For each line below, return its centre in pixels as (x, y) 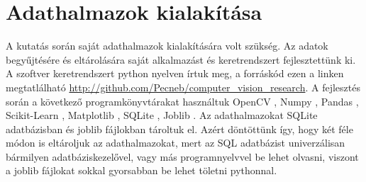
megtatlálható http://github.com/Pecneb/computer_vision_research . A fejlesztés (183, 87)
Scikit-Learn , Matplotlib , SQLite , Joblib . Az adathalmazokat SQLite (162, 115)
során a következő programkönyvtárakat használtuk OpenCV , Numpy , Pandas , (182, 101)
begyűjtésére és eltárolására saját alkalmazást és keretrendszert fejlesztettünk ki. (181, 59)
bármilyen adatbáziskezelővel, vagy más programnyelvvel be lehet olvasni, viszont (182, 156)
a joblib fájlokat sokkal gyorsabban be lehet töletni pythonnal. (142, 170)
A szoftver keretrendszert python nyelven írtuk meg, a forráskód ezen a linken (175, 73)
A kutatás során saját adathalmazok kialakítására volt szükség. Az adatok (167, 46)
